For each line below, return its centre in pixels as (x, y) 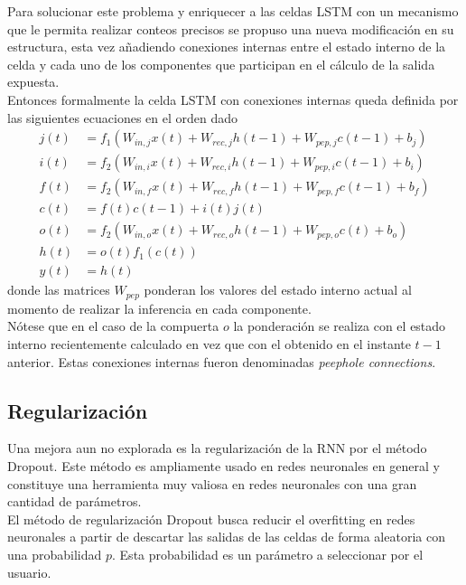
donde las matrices (59, 290)
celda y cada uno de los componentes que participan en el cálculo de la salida (221, 64)
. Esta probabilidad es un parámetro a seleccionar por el (268, 554)
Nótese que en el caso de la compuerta (113, 326)
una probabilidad (55, 554)
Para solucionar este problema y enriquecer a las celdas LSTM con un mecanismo (233, 11)
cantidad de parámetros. (75, 501)
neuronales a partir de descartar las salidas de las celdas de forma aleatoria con (226, 537)
